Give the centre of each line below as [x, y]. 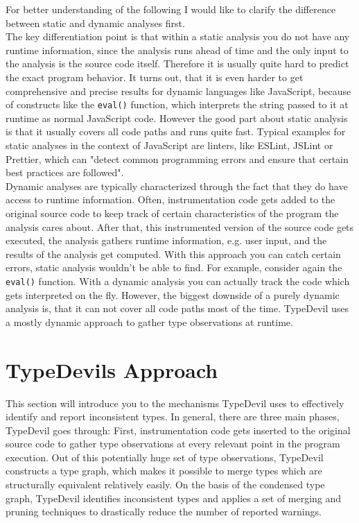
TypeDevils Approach [112, 369]
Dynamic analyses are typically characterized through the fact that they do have [177, 186]
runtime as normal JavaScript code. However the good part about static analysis [177, 118]
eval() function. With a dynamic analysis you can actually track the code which [178, 281]
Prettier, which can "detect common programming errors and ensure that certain [177, 158]
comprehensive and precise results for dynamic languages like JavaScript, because [178, 91]
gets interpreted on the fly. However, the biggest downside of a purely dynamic [173, 294]
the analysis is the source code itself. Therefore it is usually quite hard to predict [177, 63]
